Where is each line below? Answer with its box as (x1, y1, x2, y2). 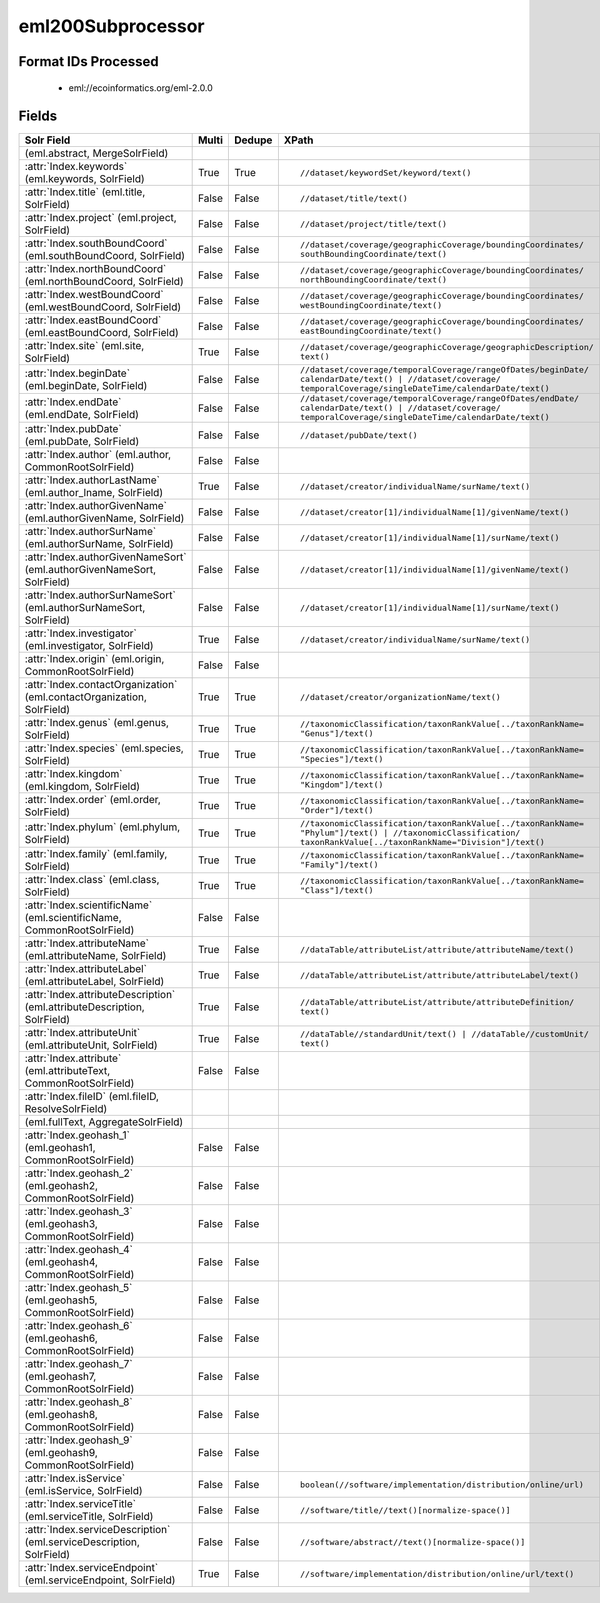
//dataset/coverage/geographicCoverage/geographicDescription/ (300, 342, 594, 353)
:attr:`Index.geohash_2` (24, 1166, 134, 1180)
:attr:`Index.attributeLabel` (24, 962, 147, 976)
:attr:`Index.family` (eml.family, (24, 847, 168, 861)
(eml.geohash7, (24, 1370, 97, 1384)
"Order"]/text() (300, 805, 374, 816)
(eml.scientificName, (24, 911, 122, 925)
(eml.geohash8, (24, 1408, 99, 1422)
